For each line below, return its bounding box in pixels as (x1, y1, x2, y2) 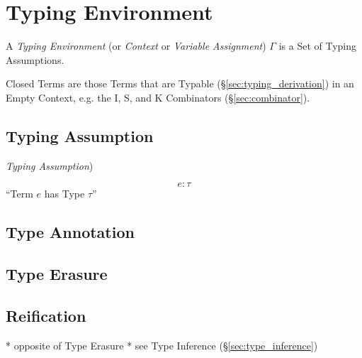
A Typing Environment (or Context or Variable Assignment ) (6, 38, 266, 53)
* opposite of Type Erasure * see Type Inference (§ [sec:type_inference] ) (6, 337, 318, 352)
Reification (6, 304, 86, 326)
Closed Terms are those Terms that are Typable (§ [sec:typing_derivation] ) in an (6, 76, 354, 91)
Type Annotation (6, 221, 135, 243)
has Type (44, 186, 85, 201)
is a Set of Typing (278, 38, 356, 53)
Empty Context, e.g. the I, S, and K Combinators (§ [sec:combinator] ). (6, 89, 310, 104)
